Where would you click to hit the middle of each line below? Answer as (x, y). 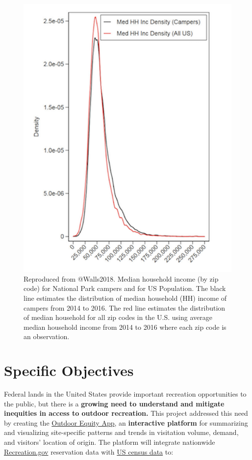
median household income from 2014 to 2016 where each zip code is (125, 327)
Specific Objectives (69, 370)
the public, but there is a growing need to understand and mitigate (114, 403)
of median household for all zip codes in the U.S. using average (118, 317)
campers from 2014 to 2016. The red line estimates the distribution (125, 307)
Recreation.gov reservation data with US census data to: (89, 451)
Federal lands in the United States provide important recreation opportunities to (125, 394)
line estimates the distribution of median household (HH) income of (125, 298)
